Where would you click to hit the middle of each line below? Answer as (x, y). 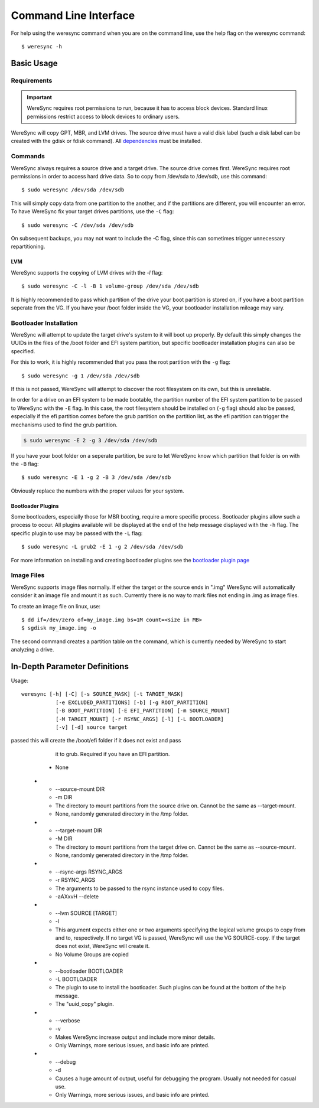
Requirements (32, 80)
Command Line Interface (73, 15)
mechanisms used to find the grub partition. (64, 425)
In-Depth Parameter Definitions (70, 667)
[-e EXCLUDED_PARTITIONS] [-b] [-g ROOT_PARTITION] (132, 702)
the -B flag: (25, 464)
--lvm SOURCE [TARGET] (86, 913)
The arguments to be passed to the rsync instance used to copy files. (140, 888)
